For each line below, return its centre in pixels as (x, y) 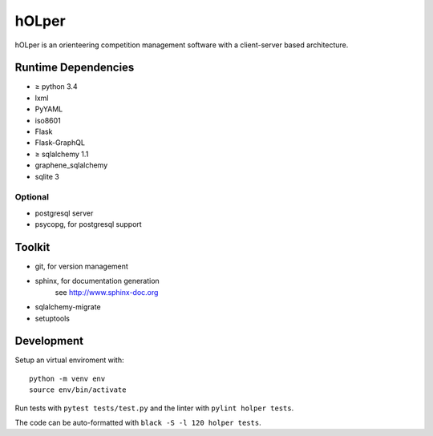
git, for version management (81, 266)
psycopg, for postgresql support (88, 224)
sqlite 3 (47, 176)
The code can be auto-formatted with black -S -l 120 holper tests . (138, 423)
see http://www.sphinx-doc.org (107, 292)
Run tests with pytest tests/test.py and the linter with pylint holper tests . (154, 408)
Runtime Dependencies (75, 68)
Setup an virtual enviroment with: (69, 360)
